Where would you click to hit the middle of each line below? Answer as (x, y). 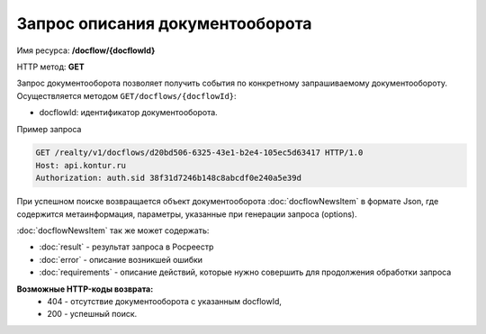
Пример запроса (49, 129)
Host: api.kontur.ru (81, 165)
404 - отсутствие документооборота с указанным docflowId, (165, 301)
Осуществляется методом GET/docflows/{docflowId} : (127, 95)
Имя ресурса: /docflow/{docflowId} (86, 50)
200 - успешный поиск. (92, 314)
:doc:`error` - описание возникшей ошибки (121, 259)
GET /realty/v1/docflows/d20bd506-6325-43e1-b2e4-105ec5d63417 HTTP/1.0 (199, 153)
